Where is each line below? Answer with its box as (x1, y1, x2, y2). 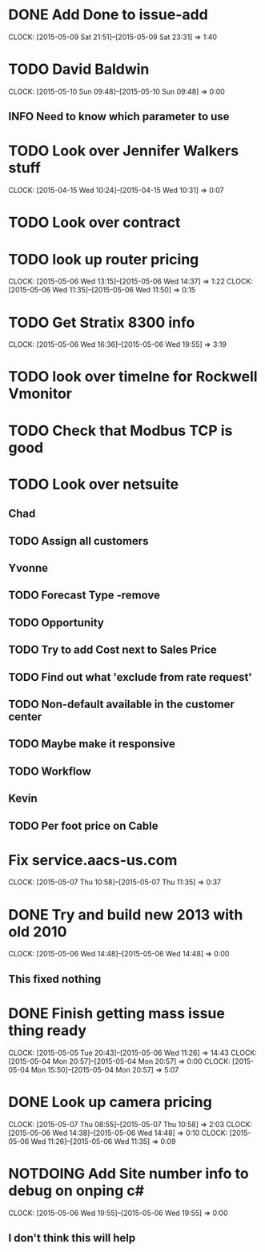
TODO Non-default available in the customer (8, 697, 235, 711)
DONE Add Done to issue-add (8, 6, 208, 24)
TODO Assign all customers (8, 534, 149, 548)
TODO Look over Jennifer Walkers (8, 142, 239, 160)
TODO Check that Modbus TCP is (8, 421, 233, 440)
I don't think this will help (8, 1231, 136, 1245)
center (8, 710, 42, 723)
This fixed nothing (8, 972, 102, 986)
